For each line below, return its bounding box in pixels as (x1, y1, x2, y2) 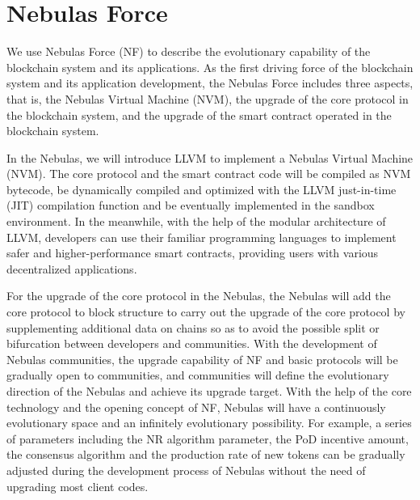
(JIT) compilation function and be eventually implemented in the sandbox (6, 197, 375, 214)
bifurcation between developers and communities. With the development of (6, 335, 377, 352)
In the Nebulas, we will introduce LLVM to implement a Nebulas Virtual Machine (6, 149, 414, 166)
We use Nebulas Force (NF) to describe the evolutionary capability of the (6, 43, 371, 60)
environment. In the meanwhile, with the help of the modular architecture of (6, 213, 386, 230)
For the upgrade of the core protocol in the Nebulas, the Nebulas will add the (6, 287, 391, 304)
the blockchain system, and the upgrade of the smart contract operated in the (6, 106, 392, 123)
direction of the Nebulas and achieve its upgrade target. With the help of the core (6, 383, 412, 399)
